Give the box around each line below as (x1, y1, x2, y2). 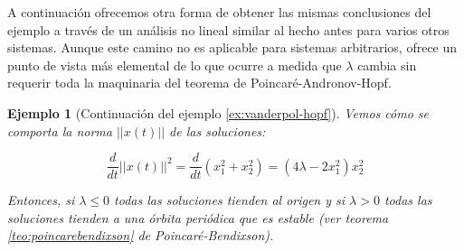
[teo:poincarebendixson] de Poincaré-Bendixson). (7, 226, 274, 245)
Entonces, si (7, 191, 75, 209)
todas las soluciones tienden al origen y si (114, 191, 346, 209)
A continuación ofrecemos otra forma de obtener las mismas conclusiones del (7, 3, 431, 21)
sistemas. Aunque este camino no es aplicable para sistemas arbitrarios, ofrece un (7, 38, 458, 57)
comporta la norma (7, 121, 112, 140)
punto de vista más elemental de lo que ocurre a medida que (7, 55, 342, 74)
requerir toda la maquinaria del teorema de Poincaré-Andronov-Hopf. (7, 73, 392, 92)
